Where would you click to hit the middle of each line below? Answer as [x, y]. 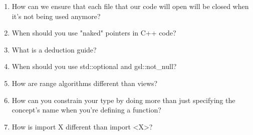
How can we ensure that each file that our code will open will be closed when [130, 6]
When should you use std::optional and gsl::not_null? [94, 66]
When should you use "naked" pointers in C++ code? [94, 33]
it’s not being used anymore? [56, 16]
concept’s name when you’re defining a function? [86, 110]
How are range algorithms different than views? [85, 83]
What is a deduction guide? [54, 49]
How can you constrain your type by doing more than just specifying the [123, 100]
